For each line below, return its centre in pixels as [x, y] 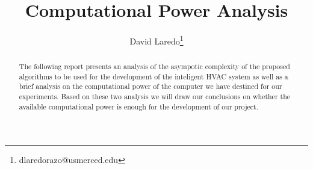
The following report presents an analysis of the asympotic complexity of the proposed [154, 66]
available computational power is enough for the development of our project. [139, 106]
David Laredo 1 [156, 40]
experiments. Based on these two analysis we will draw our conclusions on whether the [155, 97]
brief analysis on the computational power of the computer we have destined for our [150, 86]
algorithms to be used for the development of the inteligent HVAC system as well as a [153, 76]
